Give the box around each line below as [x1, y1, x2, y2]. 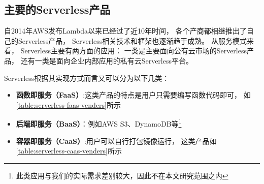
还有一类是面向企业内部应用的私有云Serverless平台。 [20, 55, 193, 66]
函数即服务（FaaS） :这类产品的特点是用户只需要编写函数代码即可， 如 [16, 89, 251, 100]
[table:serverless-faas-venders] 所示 [16, 99, 121, 110]
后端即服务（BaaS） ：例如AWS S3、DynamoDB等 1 [16, 117, 182, 129]
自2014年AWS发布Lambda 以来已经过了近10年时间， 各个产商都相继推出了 [4, 25, 247, 36]
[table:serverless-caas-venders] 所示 [16, 145, 122, 156]
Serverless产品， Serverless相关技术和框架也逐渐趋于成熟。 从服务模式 [18, 35, 247, 46]
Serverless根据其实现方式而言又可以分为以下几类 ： [4, 72, 170, 83]
